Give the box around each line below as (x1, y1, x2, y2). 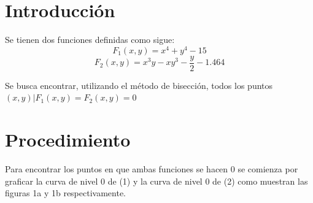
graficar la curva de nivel (5, 174, 98, 187)
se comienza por (238, 163, 298, 175)
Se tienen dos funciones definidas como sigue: (5, 33, 175, 46)
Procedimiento (5, 127, 131, 152)
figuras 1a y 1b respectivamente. (5, 186, 126, 199)
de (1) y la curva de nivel (107, 174, 203, 187)
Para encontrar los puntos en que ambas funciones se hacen (5, 163, 228, 175)
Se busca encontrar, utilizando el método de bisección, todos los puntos (5, 79, 273, 91)
